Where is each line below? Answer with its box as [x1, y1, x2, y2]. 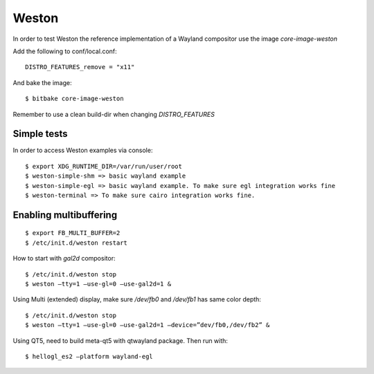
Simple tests [12, 128, 69, 140]
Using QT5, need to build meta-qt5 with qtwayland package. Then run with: [12, 336, 229, 345]
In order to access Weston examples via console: [12, 146, 153, 155]
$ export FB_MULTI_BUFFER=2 [25, 229, 121, 237]
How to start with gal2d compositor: [12, 254, 116, 263]
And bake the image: [12, 78, 72, 86]
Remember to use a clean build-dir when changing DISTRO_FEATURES [12, 110, 215, 118]
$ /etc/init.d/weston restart [25, 239, 128, 247]
